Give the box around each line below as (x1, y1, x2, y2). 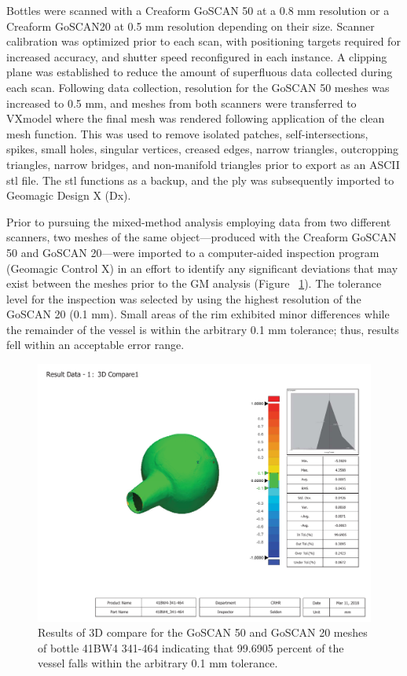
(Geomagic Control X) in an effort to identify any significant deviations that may (6, 259, 398, 276)
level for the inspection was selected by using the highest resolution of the (6, 290, 361, 307)
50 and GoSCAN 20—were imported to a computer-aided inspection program (6, 244, 379, 260)
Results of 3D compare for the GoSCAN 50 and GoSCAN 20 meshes (38, 624, 368, 641)
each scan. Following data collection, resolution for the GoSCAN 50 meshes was (6, 79, 390, 95)
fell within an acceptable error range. (6, 336, 185, 353)
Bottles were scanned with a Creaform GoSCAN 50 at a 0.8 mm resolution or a (6, 2, 390, 18)
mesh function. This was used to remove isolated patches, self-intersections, (6, 125, 368, 141)
